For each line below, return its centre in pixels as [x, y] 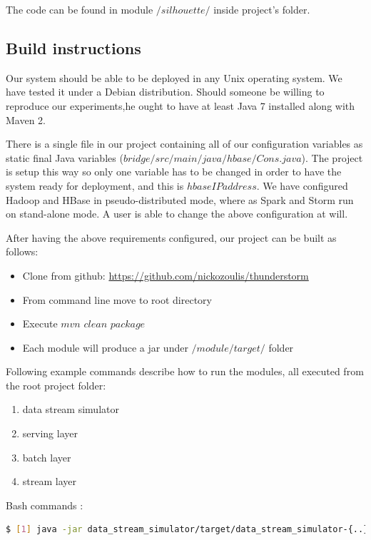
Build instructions [73, 47]
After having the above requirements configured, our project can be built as [171, 237]
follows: [22, 251]
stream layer [49, 481]
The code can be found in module [80, 9]
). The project [332, 157]
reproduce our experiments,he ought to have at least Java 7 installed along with [181, 105]
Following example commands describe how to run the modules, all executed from [185, 371]
